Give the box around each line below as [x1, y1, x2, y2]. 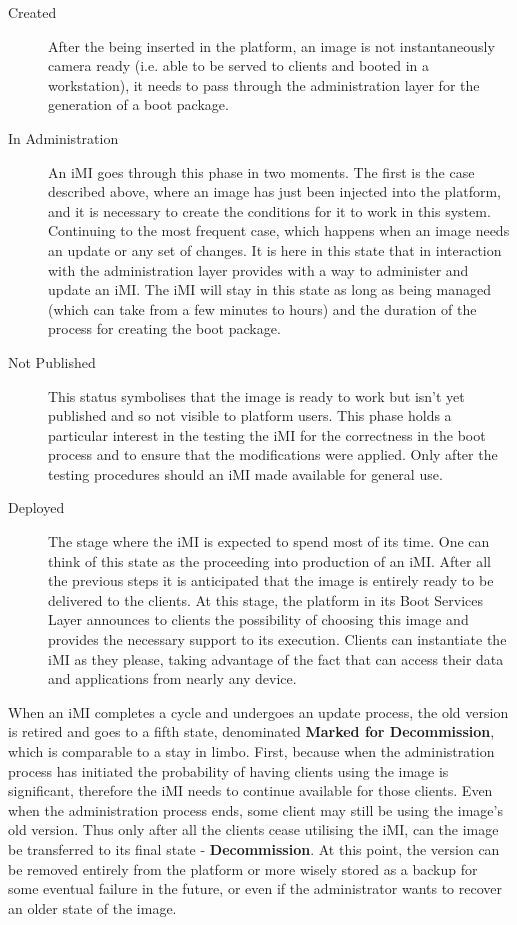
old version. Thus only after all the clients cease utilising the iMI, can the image [8, 819, 499, 840]
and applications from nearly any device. [48, 668, 297, 689]
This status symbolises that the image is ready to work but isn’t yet [48, 385, 465, 406]
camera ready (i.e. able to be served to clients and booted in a [48, 55, 429, 76]
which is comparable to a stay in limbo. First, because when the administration [8, 741, 495, 761]
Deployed [8, 497, 65, 518]
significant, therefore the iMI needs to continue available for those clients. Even [8, 780, 493, 801]
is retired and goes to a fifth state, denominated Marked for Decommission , [8, 721, 495, 742]
